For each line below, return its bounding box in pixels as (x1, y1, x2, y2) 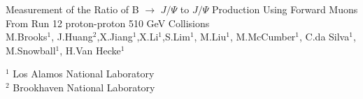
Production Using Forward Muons (211, 2, 358, 16)
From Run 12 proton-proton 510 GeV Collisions (6, 15, 210, 30)
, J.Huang (51, 29, 93, 44)
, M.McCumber (229, 29, 296, 44)
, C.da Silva (299, 29, 350, 44)
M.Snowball (6, 43, 56, 57)
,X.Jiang (97, 29, 133, 44)
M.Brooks (6, 29, 48, 44)
